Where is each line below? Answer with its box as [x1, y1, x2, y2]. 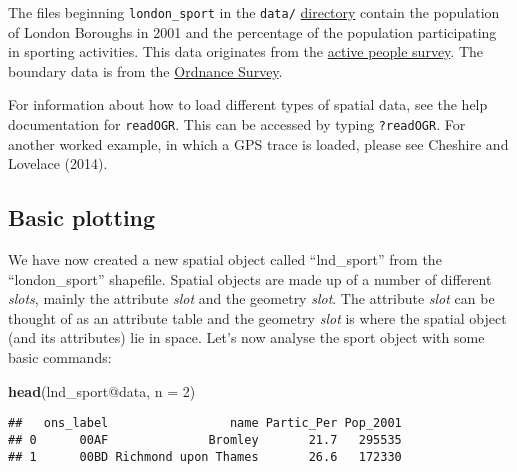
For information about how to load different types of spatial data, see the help [8, 94, 488, 115]
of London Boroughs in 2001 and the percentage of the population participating [8, 21, 497, 42]
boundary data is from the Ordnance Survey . [8, 60, 283, 81]
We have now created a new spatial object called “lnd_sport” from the [8, 249, 442, 270]
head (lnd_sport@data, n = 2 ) [8, 380, 196, 401]
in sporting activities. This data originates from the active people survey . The [8, 41, 484, 62]
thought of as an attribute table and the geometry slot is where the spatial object [8, 307, 507, 328]
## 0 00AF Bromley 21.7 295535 [8, 432, 402, 447]
